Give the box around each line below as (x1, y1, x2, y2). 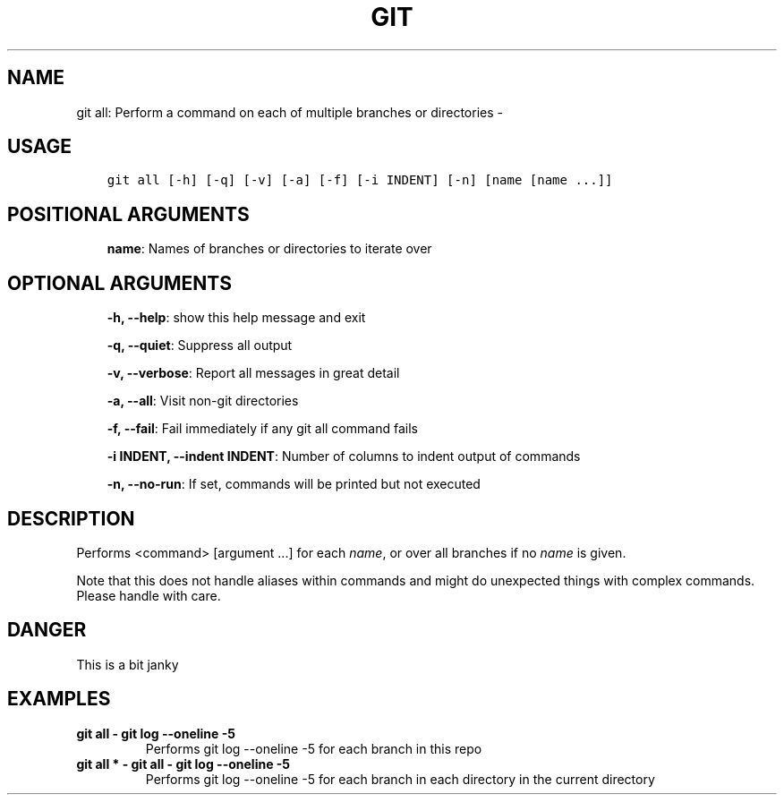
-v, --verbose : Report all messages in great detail (107, 365, 400, 381)
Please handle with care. (76, 587, 221, 603)
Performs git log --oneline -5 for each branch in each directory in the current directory (145, 771, 655, 787)
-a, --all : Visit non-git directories (107, 393, 299, 409)
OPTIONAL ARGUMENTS (7, 271, 232, 294)
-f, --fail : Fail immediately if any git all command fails (107, 421, 418, 437)
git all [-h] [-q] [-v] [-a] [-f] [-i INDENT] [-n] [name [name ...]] (107, 173, 613, 188)
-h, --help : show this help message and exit (107, 310, 366, 326)
